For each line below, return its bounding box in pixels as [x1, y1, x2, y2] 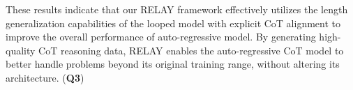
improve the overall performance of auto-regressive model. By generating [6, 29, 316, 44]
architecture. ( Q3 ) [6, 70, 84, 84]
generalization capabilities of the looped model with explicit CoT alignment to [6, 15, 341, 30]
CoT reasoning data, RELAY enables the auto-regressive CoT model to [38, 43, 344, 57]
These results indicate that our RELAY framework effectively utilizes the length [6, 2, 348, 16]
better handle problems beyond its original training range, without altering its [6, 57, 340, 71]
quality [6, 43, 36, 57]
